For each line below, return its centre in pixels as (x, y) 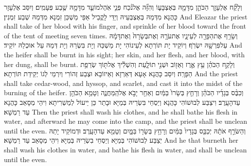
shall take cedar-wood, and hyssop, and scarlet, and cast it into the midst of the (123, 83)
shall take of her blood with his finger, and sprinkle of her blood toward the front (125, 26)
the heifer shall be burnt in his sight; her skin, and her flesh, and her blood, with (124, 54)
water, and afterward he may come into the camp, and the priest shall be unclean (126, 121)
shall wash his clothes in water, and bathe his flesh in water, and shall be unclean (125, 149)
